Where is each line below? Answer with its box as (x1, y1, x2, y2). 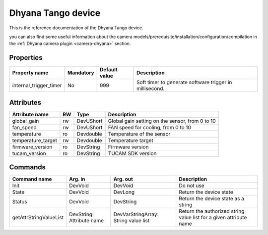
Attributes (9, 98, 42, 106)
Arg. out (113, 176, 134, 183)
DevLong (113, 188, 135, 195)
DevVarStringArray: (113, 211, 159, 218)
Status (12, 198, 27, 205)
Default (99, 66, 118, 73)
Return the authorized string (179, 208, 245, 215)
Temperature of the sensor (108, 130, 171, 137)
